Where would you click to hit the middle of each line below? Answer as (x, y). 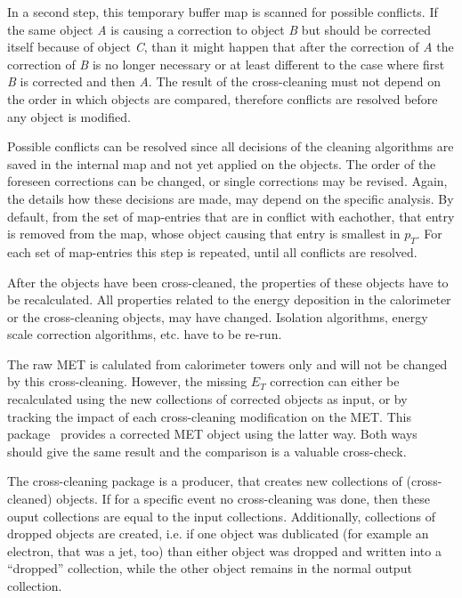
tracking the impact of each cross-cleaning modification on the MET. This (209, 416)
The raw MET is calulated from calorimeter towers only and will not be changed (227, 364)
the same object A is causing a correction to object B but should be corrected (219, 29)
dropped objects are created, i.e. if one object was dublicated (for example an (218, 533)
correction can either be (335, 381)
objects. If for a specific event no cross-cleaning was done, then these (243, 499)
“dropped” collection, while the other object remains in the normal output (210, 568)
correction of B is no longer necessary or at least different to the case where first (226, 64)
